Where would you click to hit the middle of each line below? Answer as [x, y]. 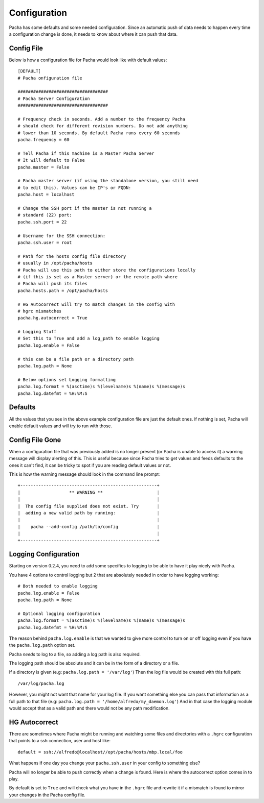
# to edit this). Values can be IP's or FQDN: [75, 188]
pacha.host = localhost [46, 195]
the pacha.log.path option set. [42, 645]
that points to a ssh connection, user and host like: [60, 741]
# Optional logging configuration [59, 613]
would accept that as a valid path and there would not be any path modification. [89, 708]
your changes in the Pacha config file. [47, 795]
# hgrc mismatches [40, 311]
